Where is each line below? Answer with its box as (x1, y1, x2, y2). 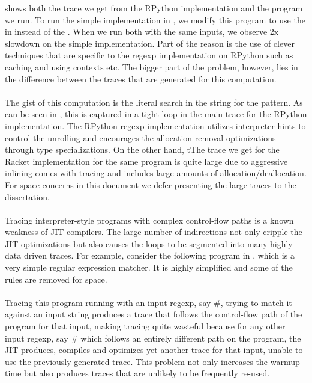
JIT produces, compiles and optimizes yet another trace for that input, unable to (5, 343, 303, 356)
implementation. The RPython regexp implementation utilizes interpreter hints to (5, 119, 306, 132)
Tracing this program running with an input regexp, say (5, 296, 211, 308)
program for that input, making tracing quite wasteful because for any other (5, 320, 286, 332)
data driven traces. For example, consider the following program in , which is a (5, 249, 295, 262)
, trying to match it (220, 296, 292, 308)
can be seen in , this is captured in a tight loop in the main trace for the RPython (5, 108, 307, 120)
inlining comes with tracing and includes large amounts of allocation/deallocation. (5, 167, 307, 179)
